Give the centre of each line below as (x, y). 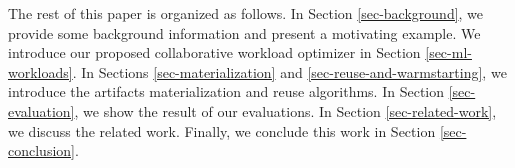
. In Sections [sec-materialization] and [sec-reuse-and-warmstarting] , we (289, 71)
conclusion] (41, 150)
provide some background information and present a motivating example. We (244, 32)
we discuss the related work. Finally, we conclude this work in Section (222, 130)
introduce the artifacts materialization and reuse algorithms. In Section (226, 91)
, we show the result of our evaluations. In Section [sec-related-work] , (285, 110)
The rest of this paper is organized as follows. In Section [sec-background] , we (246, 13)
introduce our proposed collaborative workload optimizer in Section (214, 52)
